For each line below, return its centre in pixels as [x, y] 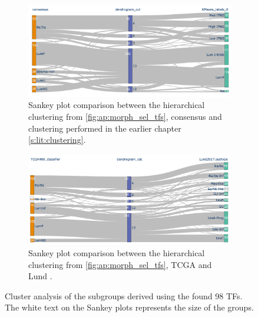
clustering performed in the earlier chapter [105, 128]
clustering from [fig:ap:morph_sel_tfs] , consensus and [125, 117]
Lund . [40, 276]
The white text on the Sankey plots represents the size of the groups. [129, 307]
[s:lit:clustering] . [57, 140]
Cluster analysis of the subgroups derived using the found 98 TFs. [124, 295]
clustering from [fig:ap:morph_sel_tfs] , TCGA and [120, 264]
